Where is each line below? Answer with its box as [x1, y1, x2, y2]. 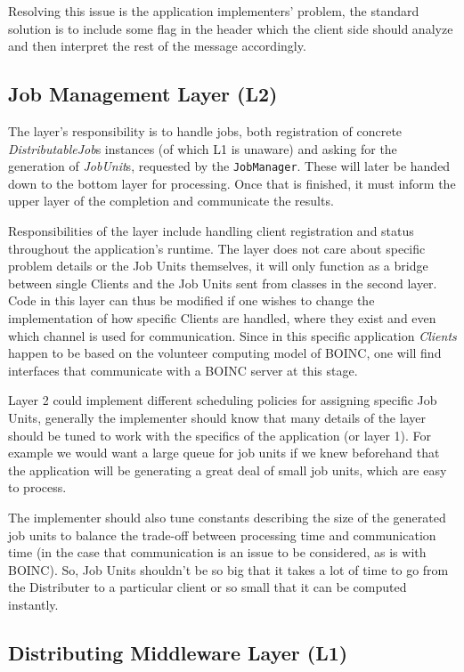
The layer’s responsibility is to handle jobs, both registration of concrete [8, 121, 403, 140]
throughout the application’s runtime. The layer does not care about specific [8, 239, 426, 257]
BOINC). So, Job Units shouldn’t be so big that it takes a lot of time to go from [8, 560, 449, 579]
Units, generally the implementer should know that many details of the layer [8, 408, 426, 426]
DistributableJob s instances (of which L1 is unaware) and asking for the [8, 139, 397, 158]
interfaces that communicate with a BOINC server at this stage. [8, 360, 358, 379]
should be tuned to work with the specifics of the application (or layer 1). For [8, 425, 432, 444]
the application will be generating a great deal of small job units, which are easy [8, 460, 447, 479]
